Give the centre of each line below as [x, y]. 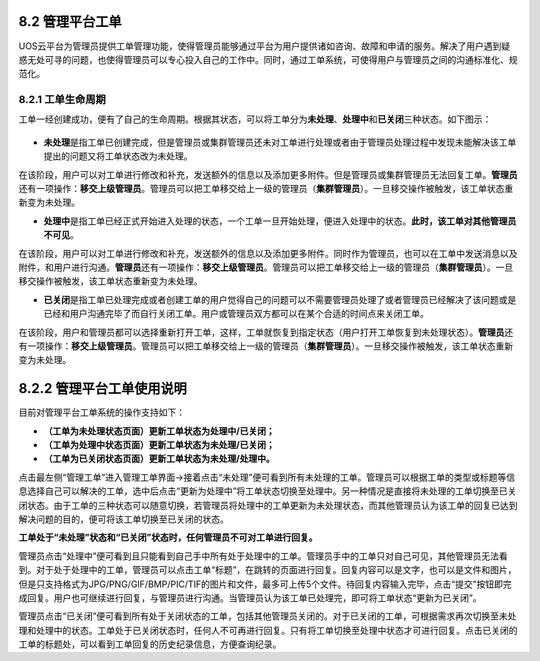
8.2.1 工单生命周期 [62, 100]
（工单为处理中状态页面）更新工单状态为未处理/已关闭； [159, 444]
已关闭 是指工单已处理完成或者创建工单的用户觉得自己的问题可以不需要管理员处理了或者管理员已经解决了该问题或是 [280, 299]
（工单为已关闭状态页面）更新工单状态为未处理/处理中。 [159, 459]
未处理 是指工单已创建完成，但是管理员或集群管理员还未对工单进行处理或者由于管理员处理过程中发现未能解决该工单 [280, 142]
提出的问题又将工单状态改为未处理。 [118, 156]
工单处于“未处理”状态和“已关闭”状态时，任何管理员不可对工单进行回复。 [168, 537]
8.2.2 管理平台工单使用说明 [102, 388]
